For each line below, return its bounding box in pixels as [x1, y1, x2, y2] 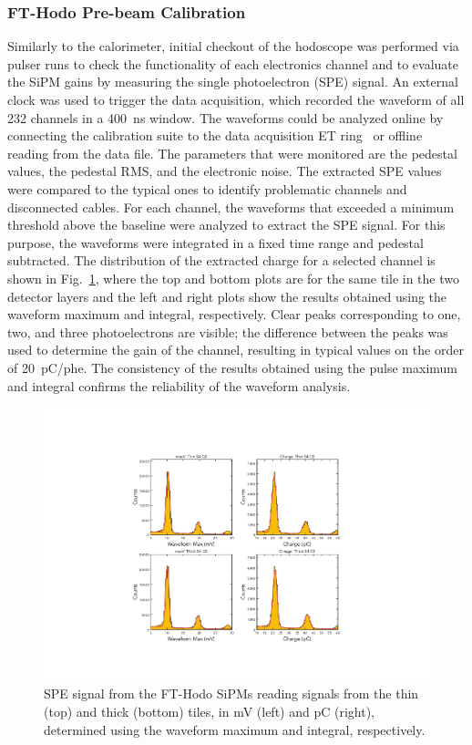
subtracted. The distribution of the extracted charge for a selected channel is [7, 251, 436, 270]
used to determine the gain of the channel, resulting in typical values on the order [7, 340, 464, 359]
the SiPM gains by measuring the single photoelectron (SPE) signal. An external [7, 72, 458, 91]
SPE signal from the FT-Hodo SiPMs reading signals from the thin [44, 684, 419, 703]
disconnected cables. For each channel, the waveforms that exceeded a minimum [7, 197, 455, 216]
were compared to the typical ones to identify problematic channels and [7, 179, 407, 198]
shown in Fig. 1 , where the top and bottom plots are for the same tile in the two [7, 268, 459, 287]
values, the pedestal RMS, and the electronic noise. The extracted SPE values [7, 161, 442, 181]
